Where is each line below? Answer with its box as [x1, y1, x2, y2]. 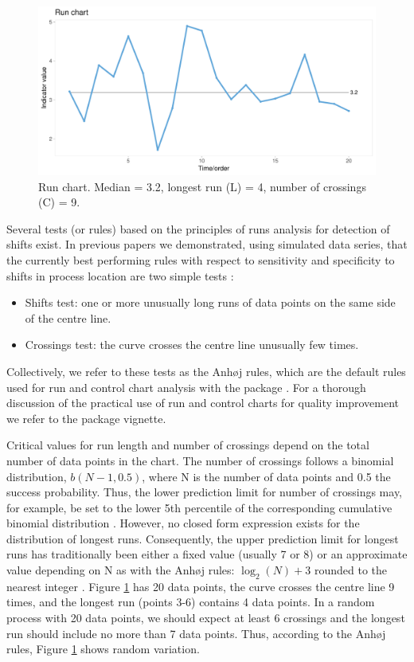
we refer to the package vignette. [6, 409, 166, 426]
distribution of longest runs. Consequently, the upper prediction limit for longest [6, 530, 399, 546]
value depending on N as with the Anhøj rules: [6, 562, 235, 578]
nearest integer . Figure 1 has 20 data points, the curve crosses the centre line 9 [6, 578, 395, 594]
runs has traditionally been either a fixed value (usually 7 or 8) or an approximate [6, 546, 408, 562]
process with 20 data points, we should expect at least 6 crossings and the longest [6, 609, 405, 626]
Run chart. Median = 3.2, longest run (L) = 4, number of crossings [38, 178, 366, 194]
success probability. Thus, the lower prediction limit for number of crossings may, [6, 484, 402, 500]
